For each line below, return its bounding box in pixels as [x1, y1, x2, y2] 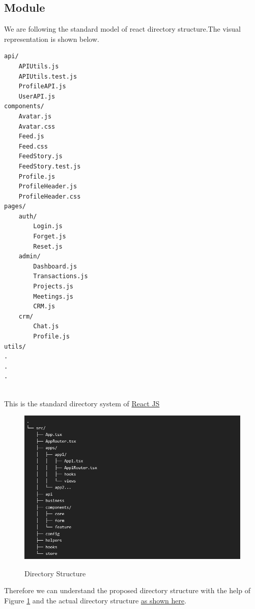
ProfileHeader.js [18, 183, 77, 190]
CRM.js [33, 303, 55, 310]
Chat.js [33, 323, 59, 330]
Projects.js [33, 283, 74, 290]
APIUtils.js [18, 62, 59, 70]
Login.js [33, 223, 63, 230]
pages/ [4, 203, 26, 210]
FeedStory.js [18, 153, 63, 160]
